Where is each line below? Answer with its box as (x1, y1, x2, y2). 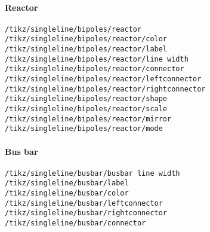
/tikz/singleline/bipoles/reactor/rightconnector (5, 84, 206, 93)
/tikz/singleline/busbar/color (5, 189, 129, 198)
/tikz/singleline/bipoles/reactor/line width (5, 54, 189, 63)
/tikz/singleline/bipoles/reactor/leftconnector (5, 75, 202, 84)
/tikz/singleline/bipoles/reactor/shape (5, 94, 168, 103)
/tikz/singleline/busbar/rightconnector (5, 209, 168, 218)
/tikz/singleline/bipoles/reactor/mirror (5, 114, 172, 123)
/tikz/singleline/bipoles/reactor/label (5, 45, 168, 54)
